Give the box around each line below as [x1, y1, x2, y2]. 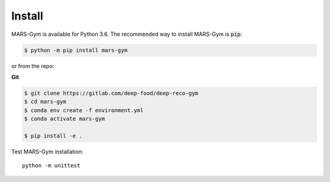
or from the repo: [11, 62, 54, 69]
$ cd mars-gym [24, 98, 67, 105]
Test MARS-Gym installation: [11, 148, 84, 155]
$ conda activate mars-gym [24, 116, 105, 122]
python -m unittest [22, 162, 81, 169]
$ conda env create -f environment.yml [24, 107, 144, 114]
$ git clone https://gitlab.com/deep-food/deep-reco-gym [24, 89, 199, 97]
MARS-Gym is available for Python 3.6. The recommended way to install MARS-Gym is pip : [11, 30, 243, 38]
